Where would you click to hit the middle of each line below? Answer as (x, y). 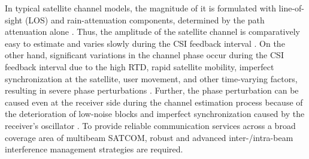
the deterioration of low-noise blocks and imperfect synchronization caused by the (155, 114)
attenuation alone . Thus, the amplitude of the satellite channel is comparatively (153, 31)
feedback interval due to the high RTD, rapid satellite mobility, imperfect (140, 66)
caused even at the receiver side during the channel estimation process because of (154, 102)
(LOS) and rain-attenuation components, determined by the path (145, 19)
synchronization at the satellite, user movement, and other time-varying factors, (151, 78)
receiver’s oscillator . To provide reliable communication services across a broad (150, 125)
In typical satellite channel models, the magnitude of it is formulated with (140, 8)
